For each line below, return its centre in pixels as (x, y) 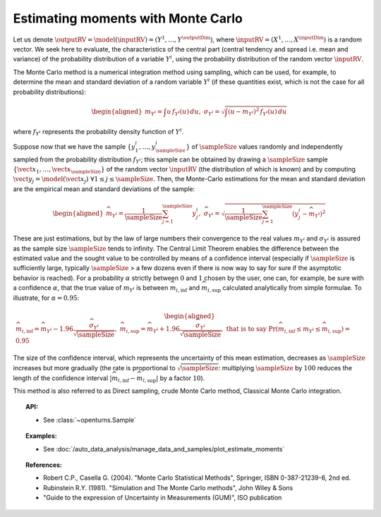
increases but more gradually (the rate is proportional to (94, 367)
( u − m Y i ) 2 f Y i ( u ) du (257, 112)
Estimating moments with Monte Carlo (128, 18)
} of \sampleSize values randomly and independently (264, 146)
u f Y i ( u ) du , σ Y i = (193, 112)
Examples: (41, 436)
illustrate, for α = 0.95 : (46, 298)
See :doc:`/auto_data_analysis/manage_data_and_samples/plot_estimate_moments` (164, 449)
